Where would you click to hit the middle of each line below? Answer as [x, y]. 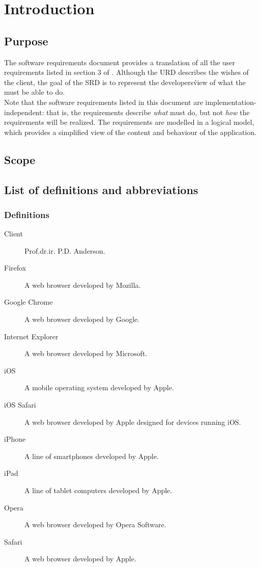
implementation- [231, 102]
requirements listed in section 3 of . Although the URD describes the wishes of [126, 72]
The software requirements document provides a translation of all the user [120, 62]
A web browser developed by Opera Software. [95, 524]
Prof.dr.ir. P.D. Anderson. [65, 250]
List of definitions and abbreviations [101, 189]
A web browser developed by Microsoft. [86, 353]
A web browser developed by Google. [82, 319]
